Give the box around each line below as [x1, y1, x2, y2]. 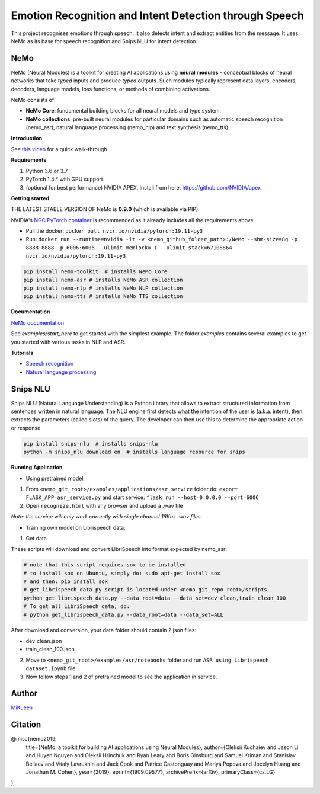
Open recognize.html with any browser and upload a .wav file [25, 502, 183, 509]
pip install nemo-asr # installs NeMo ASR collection [23, 276, 183, 283]
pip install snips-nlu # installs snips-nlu [23, 440, 158, 447]
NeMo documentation [11, 319, 65, 326]
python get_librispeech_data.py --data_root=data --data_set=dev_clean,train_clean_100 [23, 594, 286, 601]
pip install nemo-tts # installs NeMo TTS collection [23, 293, 183, 300]
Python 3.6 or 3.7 [25, 167, 68, 174]
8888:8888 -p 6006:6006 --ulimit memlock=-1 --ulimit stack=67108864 [25, 244, 232, 251]
